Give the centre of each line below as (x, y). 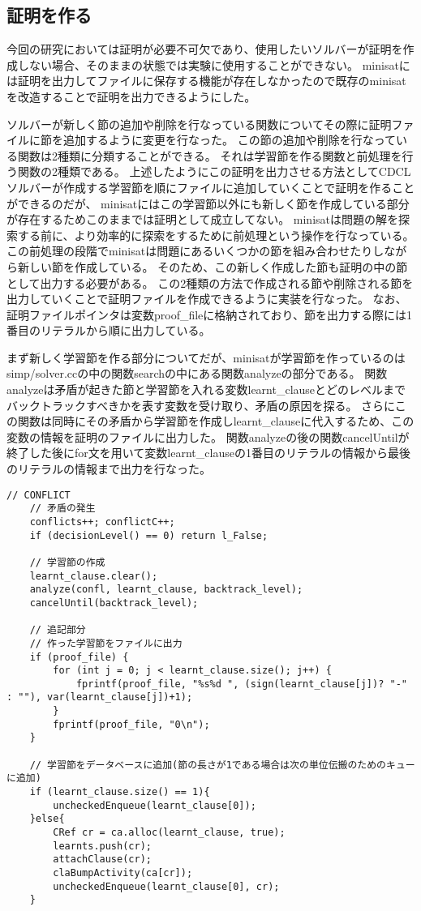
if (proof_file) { (79, 657)
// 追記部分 (58, 630)
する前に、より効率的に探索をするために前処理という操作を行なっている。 (216, 235)
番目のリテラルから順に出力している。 (109, 330)
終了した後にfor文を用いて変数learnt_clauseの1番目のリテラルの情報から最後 (208, 453)
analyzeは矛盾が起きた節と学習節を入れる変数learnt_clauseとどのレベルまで (206, 389)
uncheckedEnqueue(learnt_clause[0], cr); (166, 886)
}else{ (47, 819)
